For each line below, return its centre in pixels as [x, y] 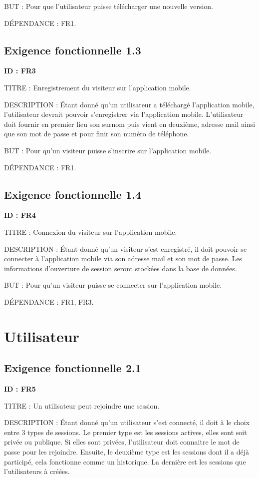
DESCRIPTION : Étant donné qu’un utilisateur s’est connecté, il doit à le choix [127, 422]
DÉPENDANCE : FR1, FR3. [49, 301]
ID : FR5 [20, 389]
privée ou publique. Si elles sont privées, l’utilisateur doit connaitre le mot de [122, 442]
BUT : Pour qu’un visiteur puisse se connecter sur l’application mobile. [113, 285]
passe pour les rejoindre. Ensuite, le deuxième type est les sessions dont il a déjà [127, 452]
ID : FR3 [20, 71]
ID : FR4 [20, 215]
